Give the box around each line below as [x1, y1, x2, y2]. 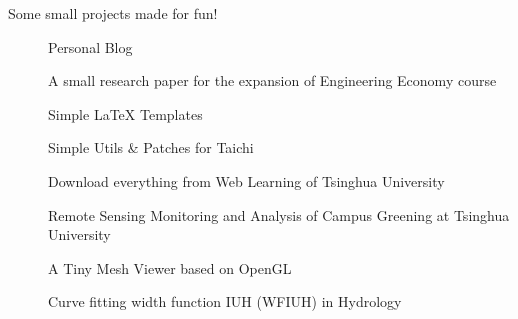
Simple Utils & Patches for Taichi [48, 137, 254, 158]
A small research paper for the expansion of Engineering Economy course [48, 70, 497, 91]
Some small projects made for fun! [8, 3, 218, 23]
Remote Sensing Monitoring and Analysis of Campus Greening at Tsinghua [48, 204, 510, 225]
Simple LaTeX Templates [48, 103, 203, 124]
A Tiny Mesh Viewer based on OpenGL [48, 257, 292, 278]
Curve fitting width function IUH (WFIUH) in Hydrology [48, 291, 402, 312]
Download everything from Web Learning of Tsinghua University [48, 170, 445, 191]
